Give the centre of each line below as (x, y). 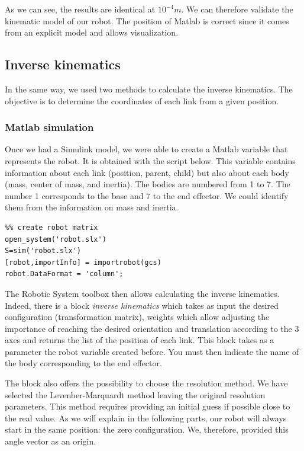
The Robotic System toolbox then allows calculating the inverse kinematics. (142, 293)
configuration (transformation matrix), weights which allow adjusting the (137, 317)
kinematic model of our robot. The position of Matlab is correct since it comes (147, 20)
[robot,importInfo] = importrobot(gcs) (83, 262)
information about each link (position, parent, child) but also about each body (147, 172)
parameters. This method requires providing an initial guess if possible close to (148, 406)
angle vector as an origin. (51, 441)
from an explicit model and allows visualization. (92, 32)
